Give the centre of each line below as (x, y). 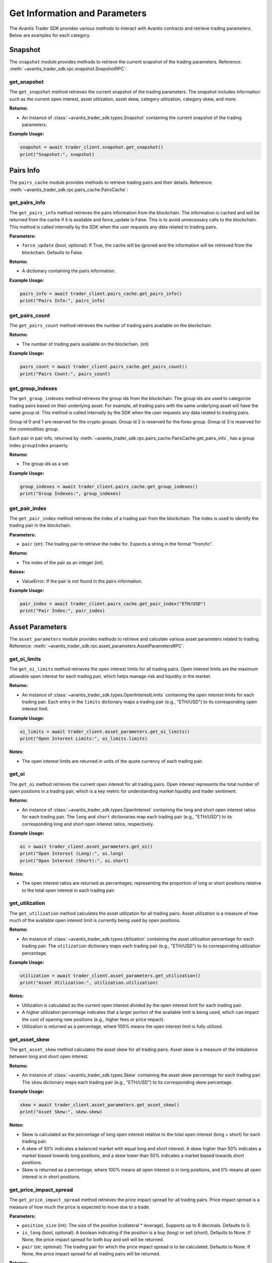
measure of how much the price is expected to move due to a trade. (80, 1207)
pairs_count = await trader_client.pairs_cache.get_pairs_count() (104, 367)
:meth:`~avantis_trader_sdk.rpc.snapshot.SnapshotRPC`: (68, 69)
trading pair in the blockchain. (40, 525)
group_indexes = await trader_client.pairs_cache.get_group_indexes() (109, 487)
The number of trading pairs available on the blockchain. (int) (85, 344)
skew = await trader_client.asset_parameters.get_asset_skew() (100, 1105)
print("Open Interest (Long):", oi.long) (72, 854)
